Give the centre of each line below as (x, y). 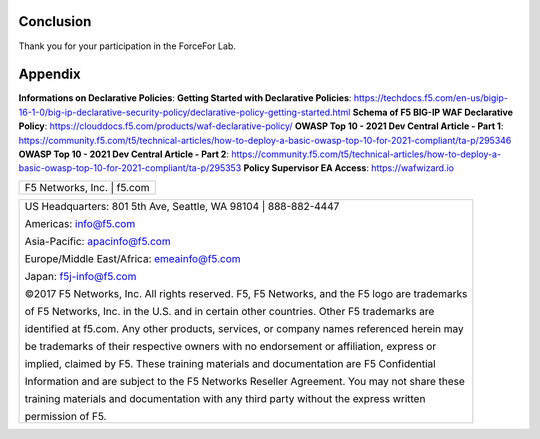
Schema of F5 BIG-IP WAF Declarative (433, 112)
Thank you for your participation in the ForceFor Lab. (127, 46)
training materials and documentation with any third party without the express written (225, 398)
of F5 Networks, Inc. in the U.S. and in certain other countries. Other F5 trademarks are (229, 311)
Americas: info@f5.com (80, 223)
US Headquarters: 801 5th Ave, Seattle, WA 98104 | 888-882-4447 (182, 206)
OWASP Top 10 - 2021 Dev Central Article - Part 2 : (124, 154)
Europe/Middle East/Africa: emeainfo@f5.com (132, 258)
